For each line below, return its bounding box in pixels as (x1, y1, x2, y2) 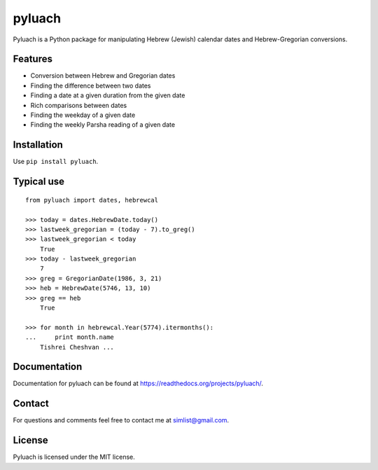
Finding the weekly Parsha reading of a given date (30, 120, 175, 129)
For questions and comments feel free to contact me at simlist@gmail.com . (13, 416, 230, 424)
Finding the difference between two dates (30, 81, 151, 90)
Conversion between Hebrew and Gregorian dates (30, 71, 176, 80)
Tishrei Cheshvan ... (39, 343, 115, 351)
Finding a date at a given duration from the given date (30, 91, 185, 99)
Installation (13, 139, 63, 151)
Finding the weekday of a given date (30, 111, 136, 119)
